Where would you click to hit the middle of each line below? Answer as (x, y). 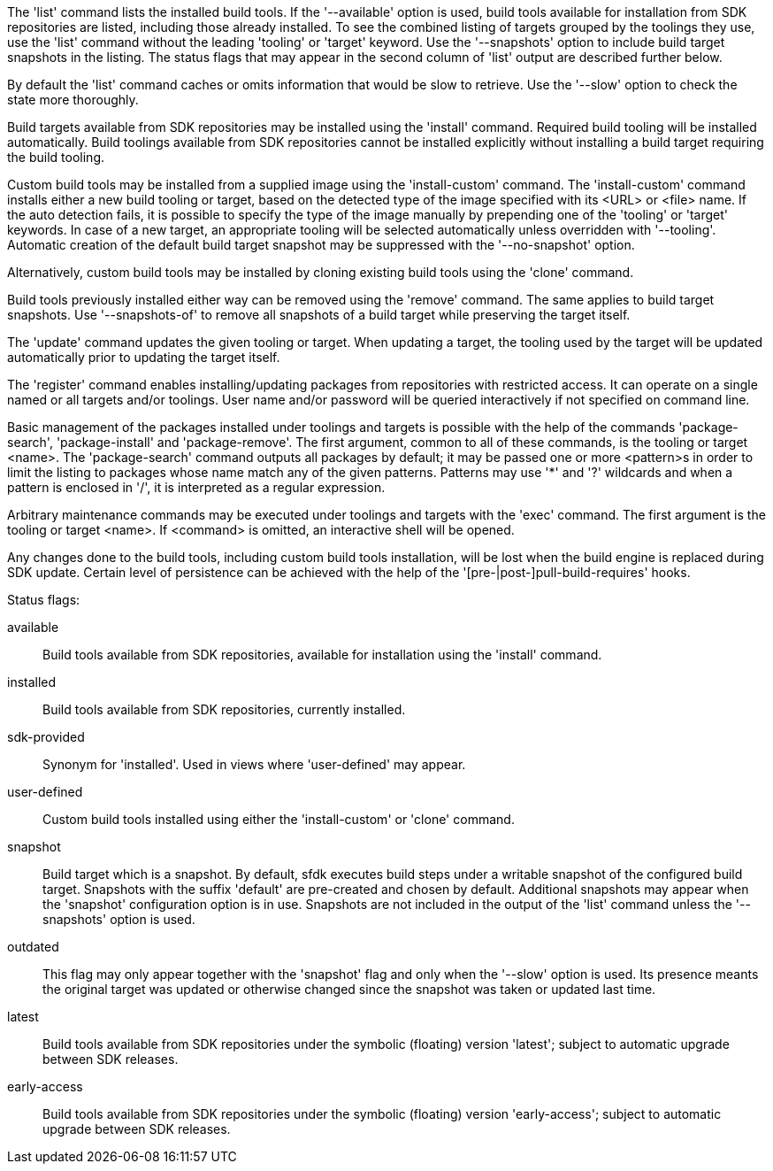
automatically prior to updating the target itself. (144, 357)
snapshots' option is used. (119, 919)
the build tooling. (56, 157)
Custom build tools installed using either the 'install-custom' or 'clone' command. (279, 819)
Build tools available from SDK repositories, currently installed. (224, 709)
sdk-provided (46, 737)
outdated (33, 947)
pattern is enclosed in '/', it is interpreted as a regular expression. (196, 487)
